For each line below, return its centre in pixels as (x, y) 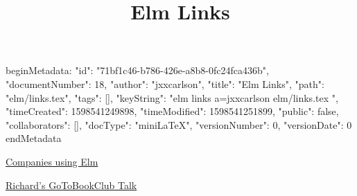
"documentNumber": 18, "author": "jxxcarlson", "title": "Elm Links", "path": (165, 83)
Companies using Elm (52, 161)
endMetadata (34, 138)
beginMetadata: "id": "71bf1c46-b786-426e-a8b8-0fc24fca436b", (137, 70)
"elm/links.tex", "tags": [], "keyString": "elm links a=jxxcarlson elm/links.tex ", (172, 97)
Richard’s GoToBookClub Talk (71, 185)
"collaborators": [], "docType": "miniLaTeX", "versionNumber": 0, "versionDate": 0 (179, 124)
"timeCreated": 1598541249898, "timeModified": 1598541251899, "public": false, (172, 111)
